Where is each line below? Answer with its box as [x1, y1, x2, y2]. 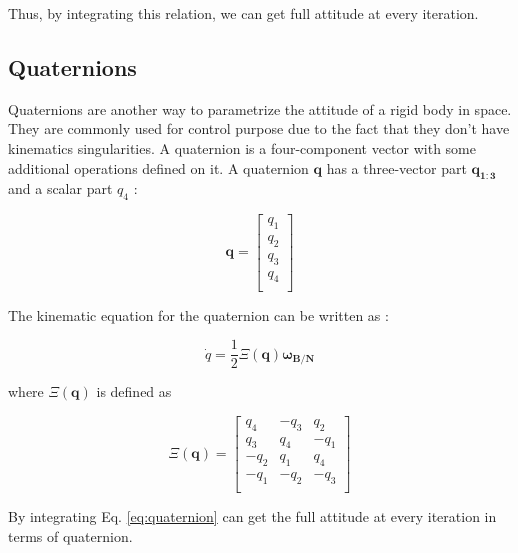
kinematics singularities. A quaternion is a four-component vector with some [8, 137, 476, 158]
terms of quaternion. [8, 525, 133, 546]
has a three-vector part [326, 157, 467, 178]
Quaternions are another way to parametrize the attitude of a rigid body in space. [8, 98, 512, 119]
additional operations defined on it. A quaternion [8, 157, 309, 178]
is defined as [96, 381, 172, 402]
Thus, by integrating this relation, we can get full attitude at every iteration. [8, 3, 479, 23]
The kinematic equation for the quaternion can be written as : [8, 304, 389, 325]
